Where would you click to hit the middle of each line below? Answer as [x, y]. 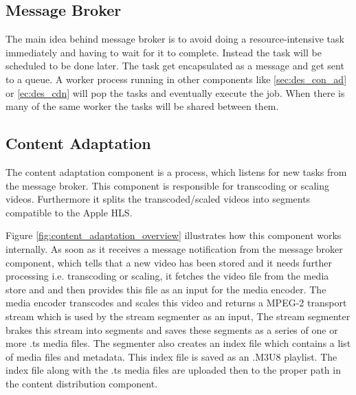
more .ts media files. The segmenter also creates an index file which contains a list [178, 343]
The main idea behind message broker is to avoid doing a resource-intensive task [175, 39]
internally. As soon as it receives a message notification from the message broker [174, 248]
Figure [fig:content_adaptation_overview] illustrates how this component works [174, 235]
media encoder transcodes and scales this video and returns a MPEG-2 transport [176, 303]
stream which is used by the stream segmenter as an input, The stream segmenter [178, 316]
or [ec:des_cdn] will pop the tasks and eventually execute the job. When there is [175, 92]
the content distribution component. [82, 383]
